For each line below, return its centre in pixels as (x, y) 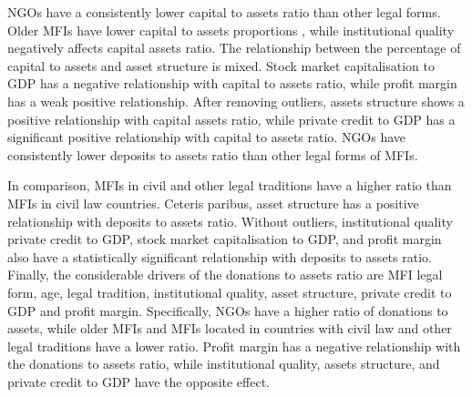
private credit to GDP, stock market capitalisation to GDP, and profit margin (225, 239)
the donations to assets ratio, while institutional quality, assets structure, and (224, 364)
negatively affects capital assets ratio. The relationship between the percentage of (234, 48)
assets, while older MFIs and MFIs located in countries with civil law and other (230, 328)
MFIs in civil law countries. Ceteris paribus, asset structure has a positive (213, 203)
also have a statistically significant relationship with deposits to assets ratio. (220, 256)
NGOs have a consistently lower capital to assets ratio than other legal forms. (224, 12)
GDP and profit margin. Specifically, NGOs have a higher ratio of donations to (228, 310)
